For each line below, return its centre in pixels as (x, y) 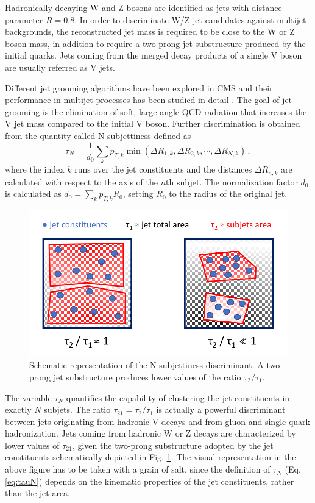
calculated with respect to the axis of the (82, 181)
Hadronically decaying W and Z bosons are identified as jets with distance (143, 7)
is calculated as (33, 194)
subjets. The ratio (77, 409)
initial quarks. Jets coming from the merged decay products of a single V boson (154, 55)
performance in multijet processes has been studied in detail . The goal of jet (149, 100)
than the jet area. (37, 493)
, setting (138, 194)
